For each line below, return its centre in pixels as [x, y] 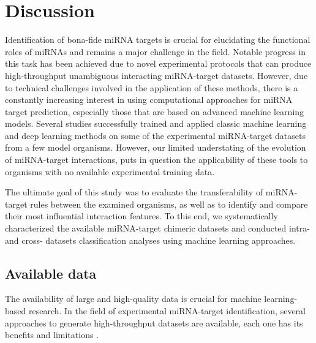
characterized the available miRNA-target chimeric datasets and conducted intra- [157, 228]
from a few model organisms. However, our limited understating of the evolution [156, 147]
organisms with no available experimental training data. [110, 171]
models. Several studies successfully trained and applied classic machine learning [156, 123]
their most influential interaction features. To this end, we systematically [141, 216]
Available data [51, 273]
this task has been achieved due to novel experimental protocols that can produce [158, 63]
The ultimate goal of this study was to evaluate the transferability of [134, 192]
